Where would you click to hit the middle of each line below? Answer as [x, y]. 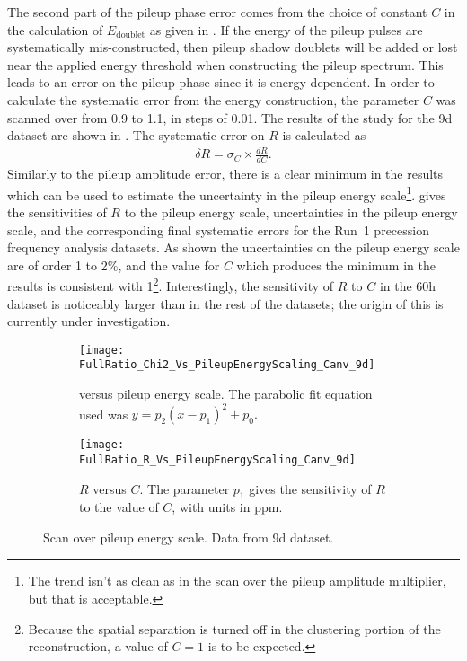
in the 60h [408, 286]
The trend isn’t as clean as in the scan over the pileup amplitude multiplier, [237, 581]
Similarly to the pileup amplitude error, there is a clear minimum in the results [225, 174]
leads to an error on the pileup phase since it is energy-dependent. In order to [221, 82]
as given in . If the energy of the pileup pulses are [286, 29]
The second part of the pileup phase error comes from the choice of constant [217, 12]
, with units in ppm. [227, 507]
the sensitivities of [57, 212]
